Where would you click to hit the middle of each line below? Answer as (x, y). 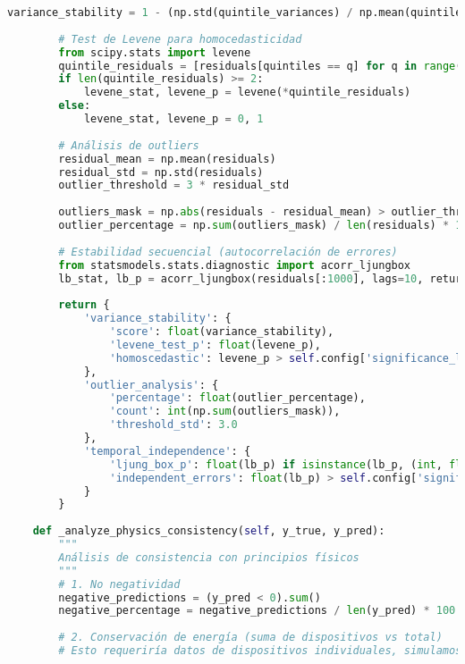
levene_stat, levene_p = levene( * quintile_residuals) (247, 92)
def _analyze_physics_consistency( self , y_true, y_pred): (209, 531)
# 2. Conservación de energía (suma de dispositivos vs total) (250, 638)
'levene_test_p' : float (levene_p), (215, 345)
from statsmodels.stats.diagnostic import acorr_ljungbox (235, 265)
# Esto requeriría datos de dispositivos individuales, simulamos (260, 651)
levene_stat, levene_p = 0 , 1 (173, 119)
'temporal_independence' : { (167, 451)
